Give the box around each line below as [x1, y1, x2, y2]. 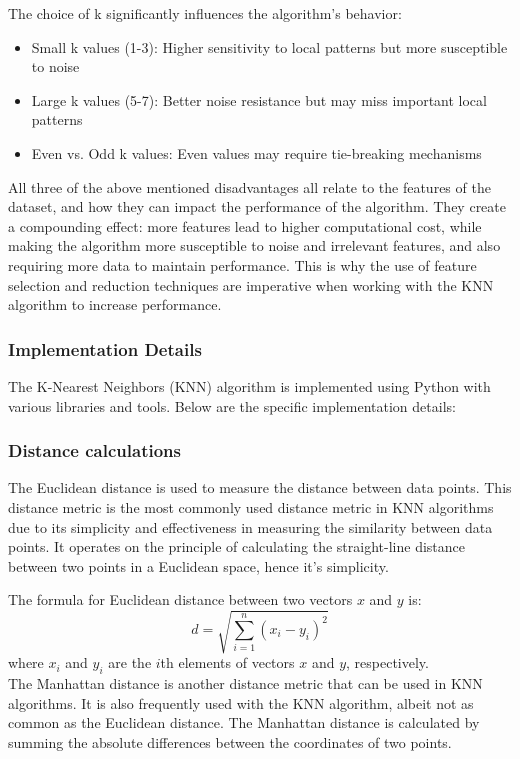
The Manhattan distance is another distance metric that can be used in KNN [8, 673, 483, 694]
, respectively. [346, 652, 429, 673]
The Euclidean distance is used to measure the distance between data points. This [8, 477, 512, 498]
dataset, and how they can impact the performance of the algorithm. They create [8, 196, 506, 217]
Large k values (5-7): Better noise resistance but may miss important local [31, 89, 487, 110]
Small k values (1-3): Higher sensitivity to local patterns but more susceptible [31, 36, 508, 57]
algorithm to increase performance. [8, 294, 222, 315]
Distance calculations [8, 438, 181, 463]
